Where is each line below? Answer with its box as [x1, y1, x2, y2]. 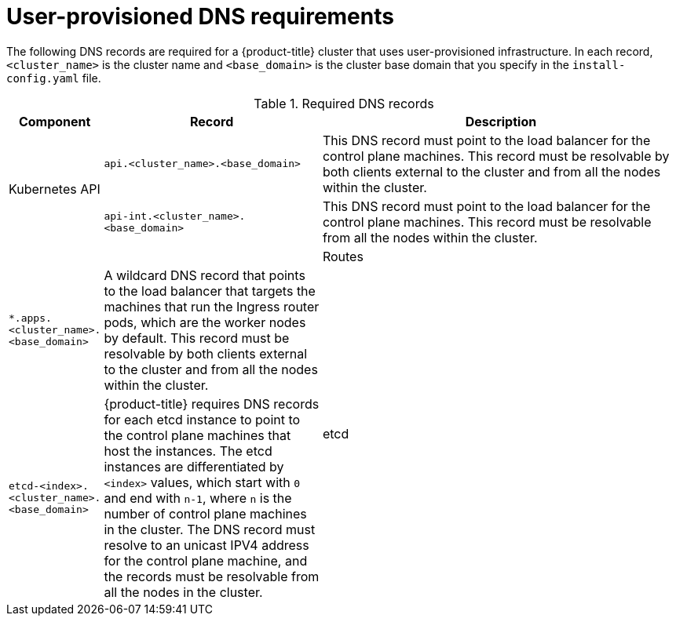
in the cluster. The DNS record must [104, 521, 316, 537]
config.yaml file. [6, 71, 101, 85]
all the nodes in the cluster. [104, 584, 263, 600]
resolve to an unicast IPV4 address [104, 537, 309, 553]
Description [465, 113, 537, 129]
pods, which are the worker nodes [104, 314, 306, 330]
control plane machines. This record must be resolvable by [322, 147, 670, 164]
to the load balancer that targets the [104, 282, 316, 299]
